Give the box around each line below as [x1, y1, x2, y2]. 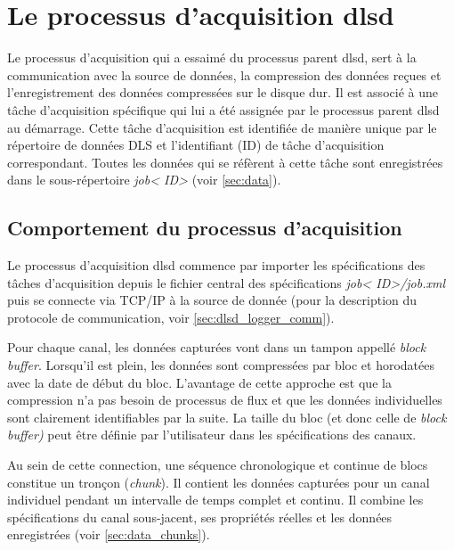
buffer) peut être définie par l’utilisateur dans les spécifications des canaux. [7, 425, 417, 444]
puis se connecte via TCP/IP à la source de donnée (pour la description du [7, 291, 418, 309]
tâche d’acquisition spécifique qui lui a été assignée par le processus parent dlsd [7, 100, 440, 119]
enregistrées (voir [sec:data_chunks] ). [7, 525, 210, 544]
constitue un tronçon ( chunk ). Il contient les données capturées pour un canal [7, 472, 430, 491]
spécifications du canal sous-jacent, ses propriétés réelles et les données [7, 507, 393, 526]
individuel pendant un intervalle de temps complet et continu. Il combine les [7, 490, 424, 509]
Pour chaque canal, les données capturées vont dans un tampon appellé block [7, 338, 426, 357]
